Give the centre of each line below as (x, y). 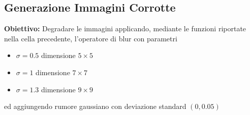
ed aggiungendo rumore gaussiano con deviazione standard (95, 106)
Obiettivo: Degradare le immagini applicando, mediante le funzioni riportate (125, 28)
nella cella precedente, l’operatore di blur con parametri (91, 38)
